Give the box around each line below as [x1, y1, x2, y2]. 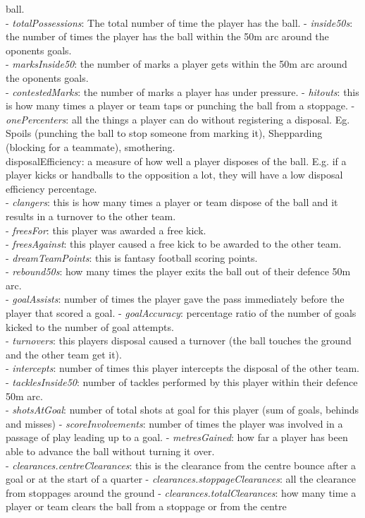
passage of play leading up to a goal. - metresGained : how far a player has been [6, 430, 348, 445]
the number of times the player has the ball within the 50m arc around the [6, 29, 329, 44]
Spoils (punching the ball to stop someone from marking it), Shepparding [6, 126, 323, 140]
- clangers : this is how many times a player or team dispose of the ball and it [6, 195, 338, 210]
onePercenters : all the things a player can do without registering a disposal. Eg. [6, 112, 350, 126]
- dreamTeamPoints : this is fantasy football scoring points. [6, 250, 258, 265]
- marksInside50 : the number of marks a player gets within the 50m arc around [6, 56, 347, 71]
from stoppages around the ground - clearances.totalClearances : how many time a [6, 485, 357, 500]
